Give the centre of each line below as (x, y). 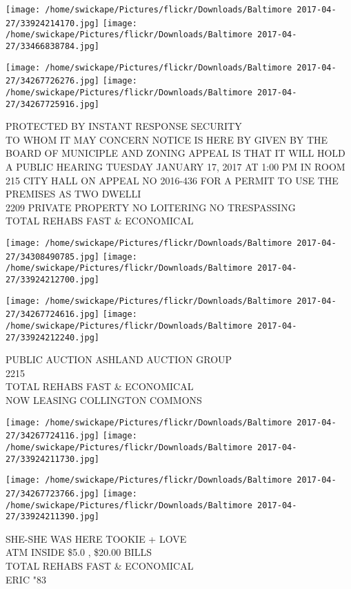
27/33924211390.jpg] (53, 517)
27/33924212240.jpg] (53, 337)
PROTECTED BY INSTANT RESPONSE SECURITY (124, 126)
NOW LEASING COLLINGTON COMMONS (104, 400)
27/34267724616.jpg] (53, 315)
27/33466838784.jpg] (53, 46)
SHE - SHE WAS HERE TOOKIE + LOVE (96, 538)
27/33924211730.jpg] (53, 459)
